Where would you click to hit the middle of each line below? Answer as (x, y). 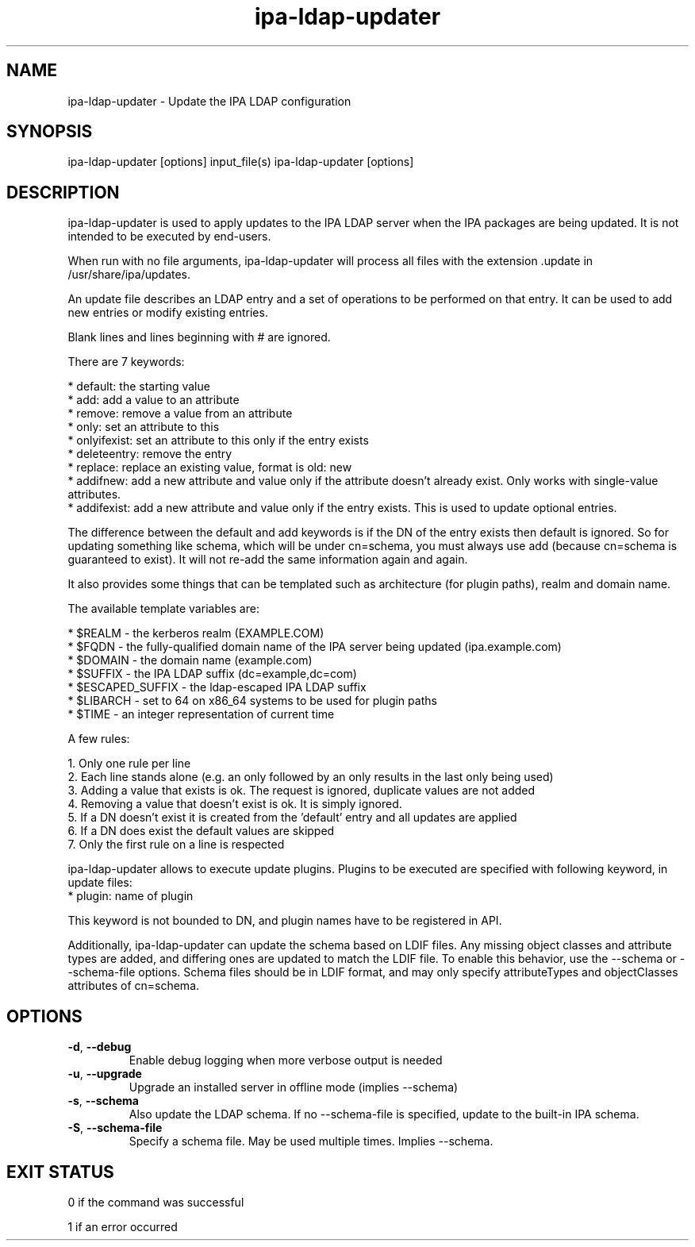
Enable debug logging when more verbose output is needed (286, 1060)
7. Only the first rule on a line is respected (176, 845)
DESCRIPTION (63, 192)
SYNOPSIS (50, 132)
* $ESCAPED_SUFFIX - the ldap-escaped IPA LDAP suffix (217, 687)
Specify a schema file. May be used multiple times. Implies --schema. (311, 1141)
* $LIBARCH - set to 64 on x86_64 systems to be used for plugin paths (252, 701)
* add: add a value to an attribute (154, 400)
